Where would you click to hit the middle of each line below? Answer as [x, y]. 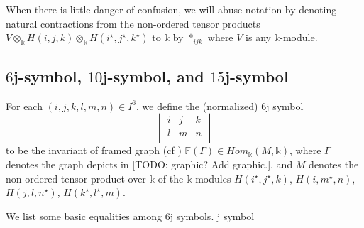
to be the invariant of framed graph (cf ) [94, 150]
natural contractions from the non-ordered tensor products [133, 23]
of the [171, 178]
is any [258, 37]
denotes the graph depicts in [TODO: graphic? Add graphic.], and [149, 164]
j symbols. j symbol [212, 216]
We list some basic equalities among [84, 216]
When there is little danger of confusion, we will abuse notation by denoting [171, 9]
